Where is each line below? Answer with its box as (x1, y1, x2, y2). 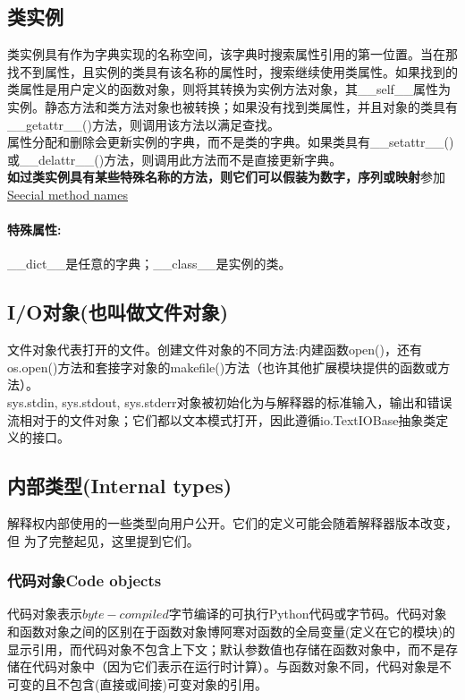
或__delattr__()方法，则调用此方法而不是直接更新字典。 (7, 149, 342, 168)
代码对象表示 (7, 604, 82, 623)
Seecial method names (7, 184, 129, 203)
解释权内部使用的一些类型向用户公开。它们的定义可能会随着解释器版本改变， (7, 513, 458, 532)
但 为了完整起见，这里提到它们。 (7, 531, 199, 550)
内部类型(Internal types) (7, 472, 232, 499)
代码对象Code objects (7, 569, 162, 592)
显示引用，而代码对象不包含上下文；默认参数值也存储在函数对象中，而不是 (7, 639, 445, 658)
